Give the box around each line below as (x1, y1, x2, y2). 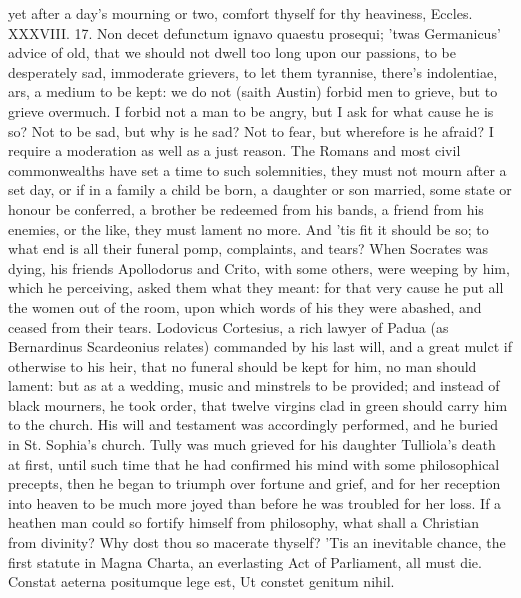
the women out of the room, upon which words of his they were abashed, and (8, 296, 482, 317)
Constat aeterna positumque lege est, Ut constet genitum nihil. (8, 571, 395, 592)
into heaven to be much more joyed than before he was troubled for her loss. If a (8, 492, 502, 513)
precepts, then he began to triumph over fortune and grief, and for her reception (8, 473, 501, 494)
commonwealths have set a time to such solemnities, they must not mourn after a (8, 159, 507, 180)
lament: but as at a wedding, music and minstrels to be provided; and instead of (8, 375, 500, 396)
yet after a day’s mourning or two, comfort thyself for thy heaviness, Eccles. (8, 3, 473, 23)
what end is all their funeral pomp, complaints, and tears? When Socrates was (8, 238, 489, 259)
